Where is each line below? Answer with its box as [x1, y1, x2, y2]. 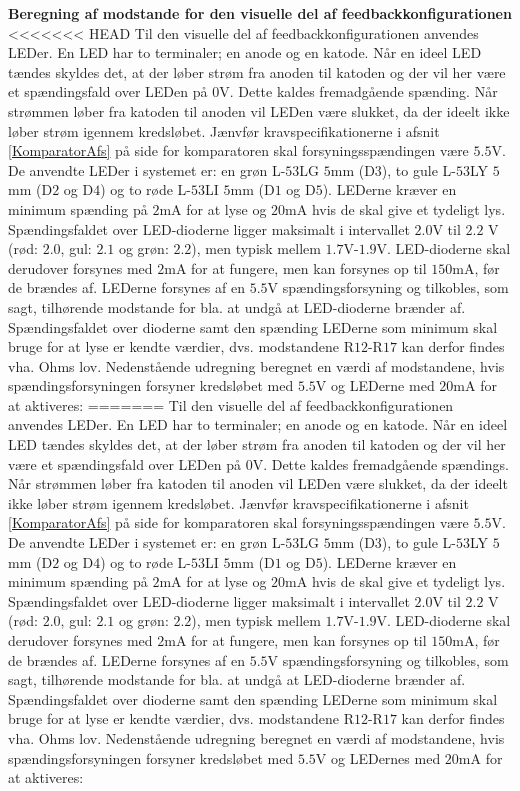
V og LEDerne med [315, 375, 435, 396]
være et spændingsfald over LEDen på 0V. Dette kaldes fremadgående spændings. [8, 453, 510, 474]
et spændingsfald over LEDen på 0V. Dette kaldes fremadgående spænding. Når [8, 81, 498, 102]
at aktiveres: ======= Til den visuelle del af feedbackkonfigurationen [8, 394, 454, 415]
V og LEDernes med [315, 747, 441, 768]
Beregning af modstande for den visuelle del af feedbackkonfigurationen [8, 3, 512, 23]
